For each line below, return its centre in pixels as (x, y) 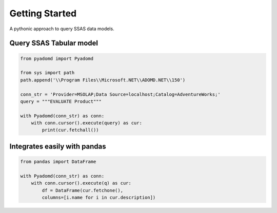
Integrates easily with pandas (58, 146)
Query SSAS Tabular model (54, 43)
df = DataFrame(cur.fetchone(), (82, 190)
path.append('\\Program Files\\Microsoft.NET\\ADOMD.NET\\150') (103, 80)
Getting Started (43, 13)
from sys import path (47, 73)
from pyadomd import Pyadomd (57, 58)
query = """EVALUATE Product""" (61, 101)
